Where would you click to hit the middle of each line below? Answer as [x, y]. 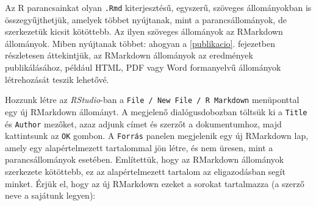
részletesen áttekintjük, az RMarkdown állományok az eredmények [129, 55]
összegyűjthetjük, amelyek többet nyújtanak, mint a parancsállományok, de [146, 19]
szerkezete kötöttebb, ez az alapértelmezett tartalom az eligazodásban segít [145, 172]
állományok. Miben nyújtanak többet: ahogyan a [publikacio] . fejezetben [140, 43]
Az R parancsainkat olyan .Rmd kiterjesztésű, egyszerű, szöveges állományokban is [158, 7]
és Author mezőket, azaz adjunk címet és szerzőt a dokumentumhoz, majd [143, 123]
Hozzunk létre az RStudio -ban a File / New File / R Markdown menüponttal [152, 100]
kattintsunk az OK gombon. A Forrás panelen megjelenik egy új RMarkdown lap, [157, 136]
